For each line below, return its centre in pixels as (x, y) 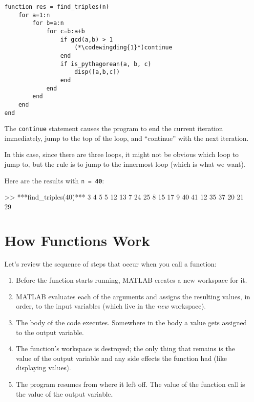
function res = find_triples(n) (57, 7)
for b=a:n (48, 23)
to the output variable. (50, 332)
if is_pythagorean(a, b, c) (106, 64)
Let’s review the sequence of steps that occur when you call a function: (111, 263)
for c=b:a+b (65, 31)
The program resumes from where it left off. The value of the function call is (130, 384)
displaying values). (43, 368)
